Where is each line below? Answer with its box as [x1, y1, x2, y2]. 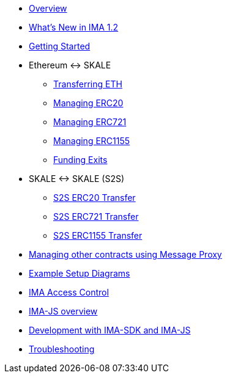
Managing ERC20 [53, 98, 124, 108]
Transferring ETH [53, 79, 122, 89]
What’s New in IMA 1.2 [29, 22, 119, 32]
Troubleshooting [29, 344, 95, 354]
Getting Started [29, 41, 91, 51]
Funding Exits [53, 154, 108, 165]
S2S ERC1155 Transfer [53, 230, 143, 241]
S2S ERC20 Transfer [53, 192, 136, 203]
